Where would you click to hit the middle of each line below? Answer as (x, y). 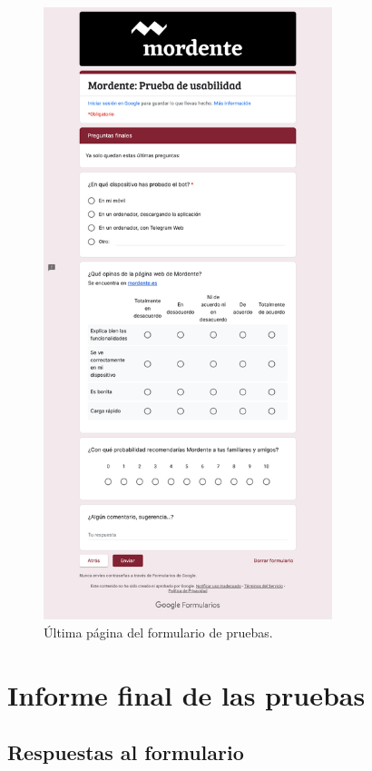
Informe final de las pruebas (186, 694)
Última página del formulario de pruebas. (158, 632)
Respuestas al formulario (126, 752)
